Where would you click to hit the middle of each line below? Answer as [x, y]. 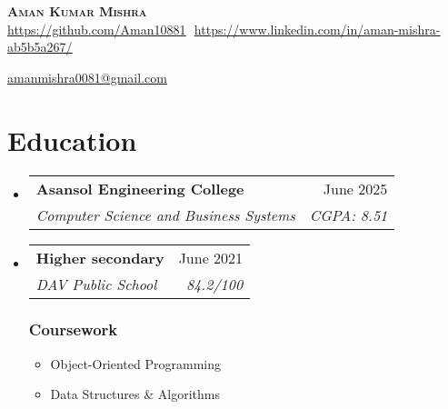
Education [72, 140]
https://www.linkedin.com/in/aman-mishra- [317, 29]
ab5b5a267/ [40, 47]
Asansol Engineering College [140, 188]
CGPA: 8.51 [348, 214]
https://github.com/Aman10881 [97, 29]
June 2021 [211, 257]
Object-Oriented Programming [135, 363]
